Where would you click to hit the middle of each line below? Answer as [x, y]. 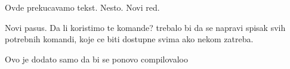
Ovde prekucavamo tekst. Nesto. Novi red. [82, 7]
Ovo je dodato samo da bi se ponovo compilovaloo [96, 59]
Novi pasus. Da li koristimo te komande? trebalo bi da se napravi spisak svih [145, 27]
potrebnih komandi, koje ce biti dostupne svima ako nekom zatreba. [129, 39]
